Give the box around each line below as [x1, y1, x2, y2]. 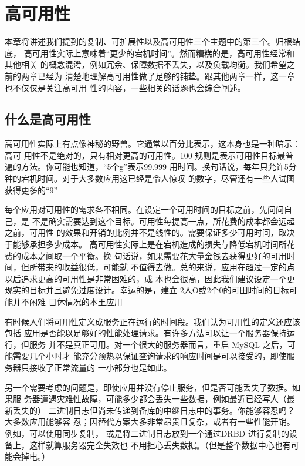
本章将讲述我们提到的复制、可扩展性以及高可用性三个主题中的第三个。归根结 [5, 35, 300, 48]
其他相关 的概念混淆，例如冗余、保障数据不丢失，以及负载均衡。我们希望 [5, 58, 287, 71]
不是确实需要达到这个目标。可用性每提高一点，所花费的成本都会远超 [32, 214, 295, 227]
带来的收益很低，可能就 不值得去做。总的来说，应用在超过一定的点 [37, 261, 295, 273]
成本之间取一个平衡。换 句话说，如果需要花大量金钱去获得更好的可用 [21, 249, 287, 262]
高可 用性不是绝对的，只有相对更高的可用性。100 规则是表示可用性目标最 [5, 149, 286, 161]
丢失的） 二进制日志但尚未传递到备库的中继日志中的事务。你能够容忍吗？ [12, 404, 295, 416]
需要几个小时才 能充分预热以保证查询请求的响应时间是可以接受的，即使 [12, 350, 287, 362]
